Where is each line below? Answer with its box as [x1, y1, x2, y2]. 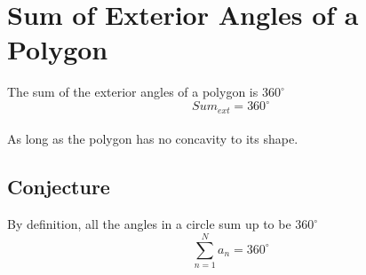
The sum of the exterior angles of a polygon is [7, 82, 259, 101]
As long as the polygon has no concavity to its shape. [7, 130, 298, 148]
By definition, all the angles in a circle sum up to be [7, 215, 291, 233]
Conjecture [7, 173, 110, 200]
